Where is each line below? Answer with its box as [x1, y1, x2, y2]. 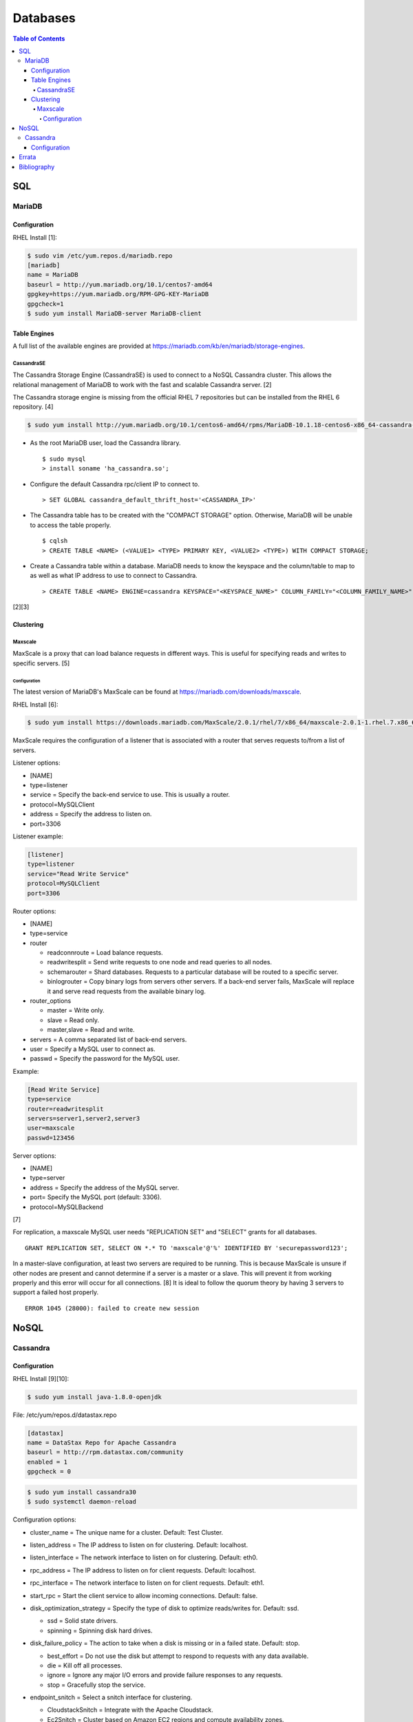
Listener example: [12, 832, 63, 840]
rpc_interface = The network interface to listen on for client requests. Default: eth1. [30, 1579, 265, 1587]
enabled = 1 [27, 1458, 68, 1466]
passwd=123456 [27, 1134, 75, 1141]
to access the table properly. [30, 521, 112, 529]
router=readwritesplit [27, 1105, 104, 1112]
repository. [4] [12, 403, 54, 411]
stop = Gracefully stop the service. [47, 1681, 146, 1689]
